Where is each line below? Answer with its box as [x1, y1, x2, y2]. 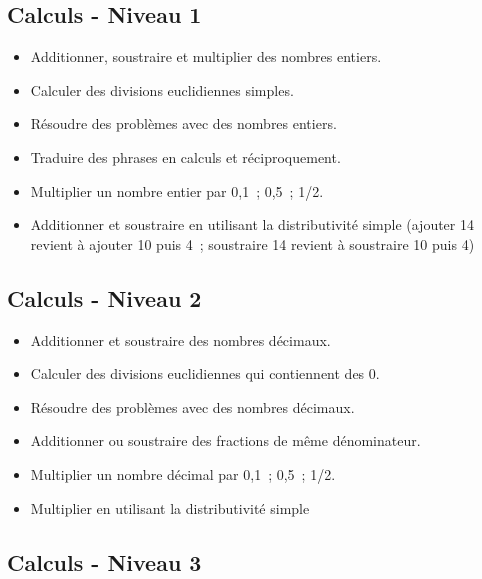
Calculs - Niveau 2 [7, 282, 202, 313]
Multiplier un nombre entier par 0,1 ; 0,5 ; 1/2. [30, 180, 324, 201]
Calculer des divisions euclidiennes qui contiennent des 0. [30, 363, 380, 384]
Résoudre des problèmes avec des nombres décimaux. [30, 396, 355, 417]
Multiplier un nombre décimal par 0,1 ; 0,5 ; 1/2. [30, 463, 336, 484]
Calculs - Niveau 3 [7, 546, 202, 577]
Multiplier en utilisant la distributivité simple [30, 497, 310, 518]
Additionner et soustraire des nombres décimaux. [30, 329, 331, 350]
